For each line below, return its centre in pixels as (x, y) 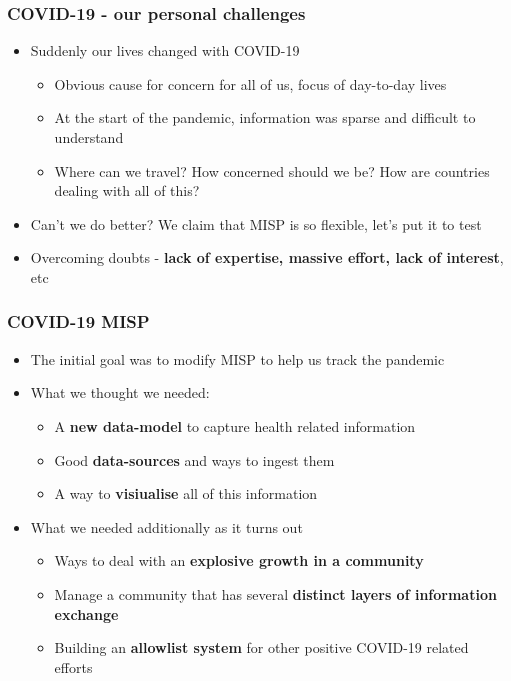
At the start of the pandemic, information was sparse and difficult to (265, 117)
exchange (86, 613)
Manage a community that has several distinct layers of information (275, 593)
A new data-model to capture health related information (235, 425)
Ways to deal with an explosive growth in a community (239, 560)
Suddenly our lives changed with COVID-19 (165, 50)
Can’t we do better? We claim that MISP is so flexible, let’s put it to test (256, 223)
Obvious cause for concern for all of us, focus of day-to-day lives (250, 83)
